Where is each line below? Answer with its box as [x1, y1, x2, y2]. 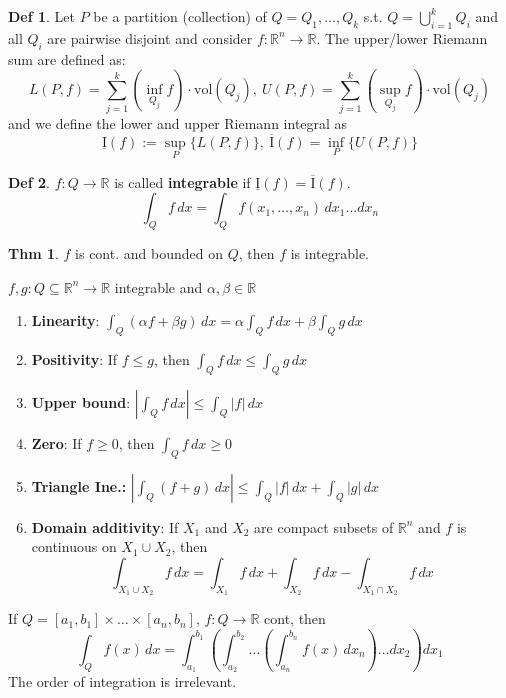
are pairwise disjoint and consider [47, 27, 253, 48]
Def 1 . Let [8, 6, 76, 26]
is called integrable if [114, 171, 251, 192]
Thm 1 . [8, 243, 59, 264]
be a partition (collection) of [93, 6, 267, 26]
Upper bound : [31, 391, 131, 412]
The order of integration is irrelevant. [8, 671, 237, 692]
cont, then [264, 608, 326, 629]
